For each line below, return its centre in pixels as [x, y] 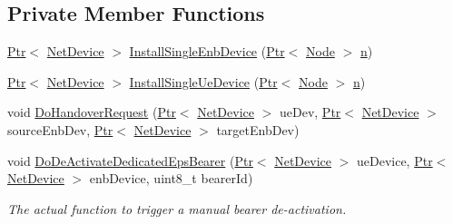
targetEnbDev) [258, 129]
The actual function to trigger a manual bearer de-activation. [177, 208]
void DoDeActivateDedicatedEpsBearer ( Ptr [130, 160]
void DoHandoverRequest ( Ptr [92, 112]
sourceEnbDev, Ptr [60, 129]
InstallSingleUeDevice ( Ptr [203, 81]
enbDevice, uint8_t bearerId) [171, 178]
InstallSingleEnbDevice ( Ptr [207, 51]
